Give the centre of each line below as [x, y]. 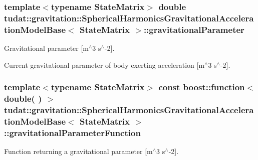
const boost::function [202, 87]
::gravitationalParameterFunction [72, 132]
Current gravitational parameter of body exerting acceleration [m [104, 65]
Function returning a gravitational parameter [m [78, 151]
